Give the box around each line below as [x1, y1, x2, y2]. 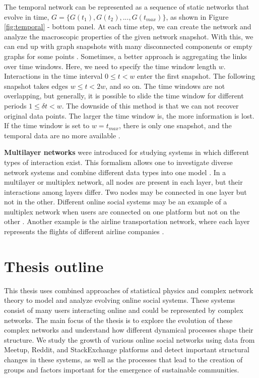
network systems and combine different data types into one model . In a [4, 167, 226, 177]
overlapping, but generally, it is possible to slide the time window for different [4, 90, 244, 101]
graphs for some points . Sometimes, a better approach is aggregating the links [4, 50, 247, 61]
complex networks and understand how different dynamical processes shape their [4, 325, 253, 335]
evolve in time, [4, 11, 49, 22]
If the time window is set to [4, 120, 90, 131]
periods [4, 100, 27, 111]
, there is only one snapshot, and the [118, 120, 232, 131]
